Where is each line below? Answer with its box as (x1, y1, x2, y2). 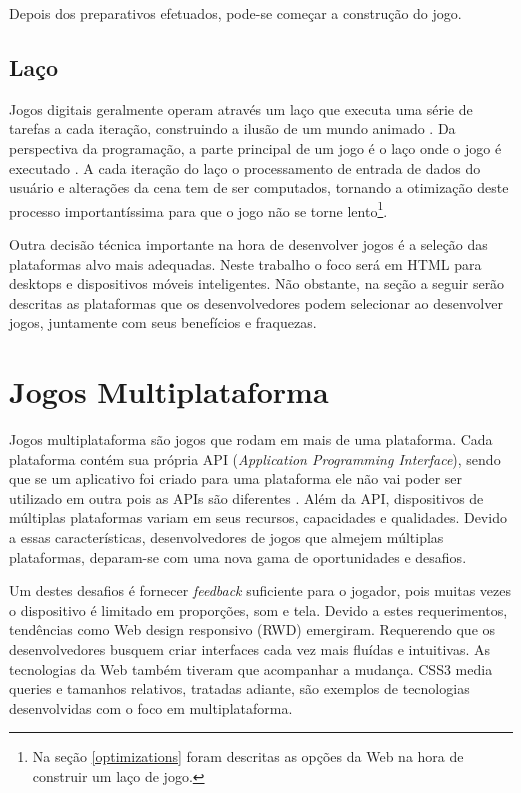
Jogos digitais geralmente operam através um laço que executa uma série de (9, 98, 473, 119)
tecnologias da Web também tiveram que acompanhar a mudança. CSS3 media (9, 658, 493, 679)
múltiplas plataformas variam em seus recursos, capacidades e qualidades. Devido (9, 507, 507, 528)
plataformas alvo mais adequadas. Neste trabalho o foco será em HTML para (9, 253, 482, 274)
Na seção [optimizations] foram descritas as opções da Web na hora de (32, 746, 464, 767)
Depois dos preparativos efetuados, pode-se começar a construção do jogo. (9, 3, 462, 23)
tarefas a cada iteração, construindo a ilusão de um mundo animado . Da (9, 118, 456, 139)
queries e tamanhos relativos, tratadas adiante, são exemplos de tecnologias (9, 678, 470, 699)
